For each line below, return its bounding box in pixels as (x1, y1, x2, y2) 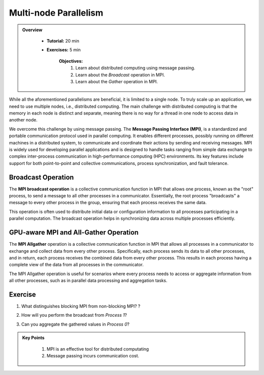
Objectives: (59, 58, 83, 64)
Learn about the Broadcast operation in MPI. (75, 71, 165, 78)
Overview (22, 27, 43, 33)
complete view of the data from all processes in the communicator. (9, 262, 144, 268)
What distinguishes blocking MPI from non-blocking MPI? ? (21, 304, 140, 309)
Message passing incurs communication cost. (46, 352, 139, 358)
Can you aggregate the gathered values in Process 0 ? (21, 321, 130, 327)
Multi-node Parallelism (9, 7, 104, 18)
